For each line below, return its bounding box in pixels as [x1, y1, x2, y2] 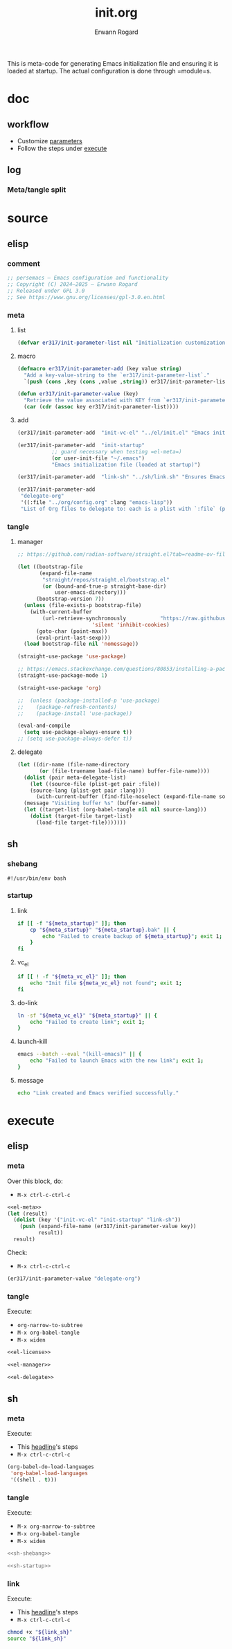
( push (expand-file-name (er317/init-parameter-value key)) [19, 1223, 197, 1230]
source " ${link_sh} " [7, 1635, 67, 1642]
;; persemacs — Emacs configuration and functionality [7, 275, 169, 282]
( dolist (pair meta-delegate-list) [24, 774, 127, 781]
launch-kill [17, 1037, 48, 1046]
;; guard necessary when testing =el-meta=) [51, 448, 182, 455]
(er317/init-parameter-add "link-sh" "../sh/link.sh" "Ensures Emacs [17, 474, 226, 480]
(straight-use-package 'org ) [17, 684, 102, 692]
